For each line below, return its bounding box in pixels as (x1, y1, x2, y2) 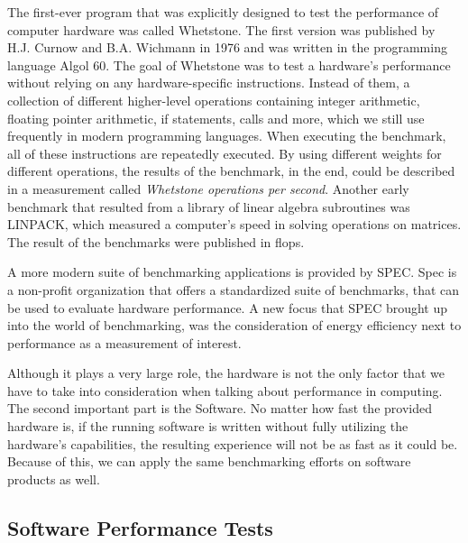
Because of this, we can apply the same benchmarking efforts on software (7, 452, 411, 471)
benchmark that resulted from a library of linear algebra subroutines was (7, 197, 410, 216)
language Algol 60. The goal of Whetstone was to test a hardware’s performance (7, 55, 451, 74)
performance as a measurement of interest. (7, 333, 242, 352)
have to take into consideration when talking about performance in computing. (7, 381, 443, 400)
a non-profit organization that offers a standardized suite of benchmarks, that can (7, 280, 460, 299)
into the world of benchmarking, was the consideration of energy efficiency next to (7, 316, 462, 335)
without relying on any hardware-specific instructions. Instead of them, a (7, 73, 410, 92)
